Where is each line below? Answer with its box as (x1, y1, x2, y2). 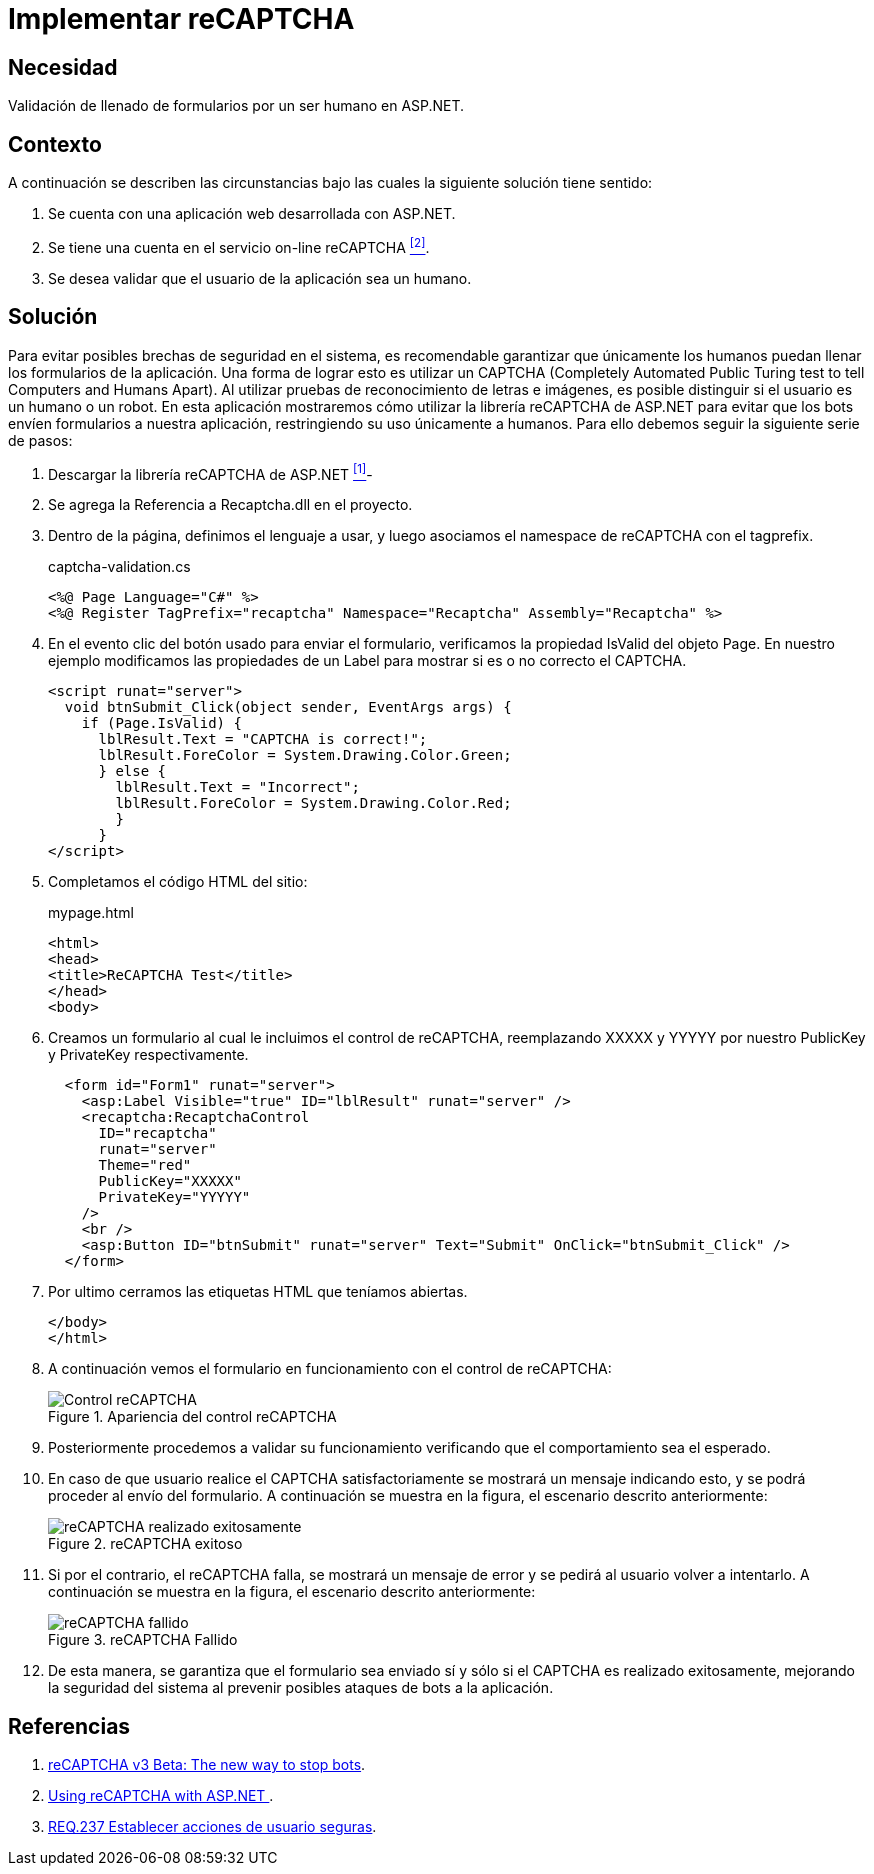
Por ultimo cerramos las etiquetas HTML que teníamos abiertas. (48, 1283, 468, 1301)
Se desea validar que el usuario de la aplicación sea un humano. (48, 269, 472, 287)
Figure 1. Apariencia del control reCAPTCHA (48, 1408, 337, 1426)
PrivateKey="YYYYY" (98, 1189, 251, 1206)
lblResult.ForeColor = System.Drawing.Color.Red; (115, 795, 512, 812)
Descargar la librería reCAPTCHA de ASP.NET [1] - (48, 462, 373, 483)
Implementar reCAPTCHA (8, 2, 355, 36)
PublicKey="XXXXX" (98, 1173, 242, 1190)
